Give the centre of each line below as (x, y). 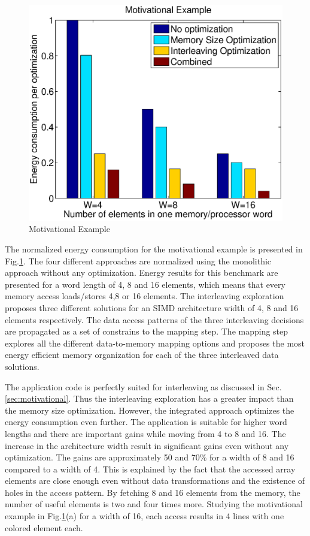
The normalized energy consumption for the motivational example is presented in (154, 249)
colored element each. (44, 527)
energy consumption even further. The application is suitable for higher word (146, 422)
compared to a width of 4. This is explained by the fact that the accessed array (150, 469)
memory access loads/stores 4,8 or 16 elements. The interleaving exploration (145, 296)
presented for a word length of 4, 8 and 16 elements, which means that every (145, 284)
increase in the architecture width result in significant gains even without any (147, 445)
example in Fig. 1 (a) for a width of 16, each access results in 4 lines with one (145, 516)
